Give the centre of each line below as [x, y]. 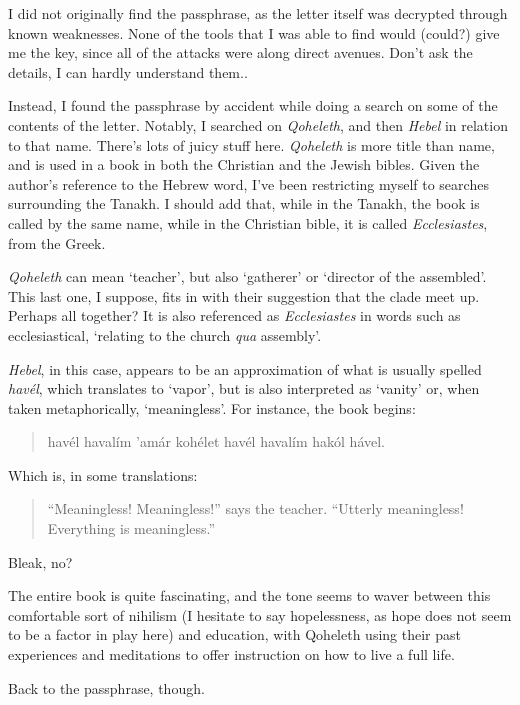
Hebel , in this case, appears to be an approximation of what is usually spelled [245, 368]
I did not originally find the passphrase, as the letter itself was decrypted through [258, 13]
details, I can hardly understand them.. [128, 71]
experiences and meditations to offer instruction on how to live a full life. [231, 654]
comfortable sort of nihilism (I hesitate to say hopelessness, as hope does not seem [260, 614]
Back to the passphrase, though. [106, 687]
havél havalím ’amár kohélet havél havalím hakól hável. [216, 441]
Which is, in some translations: [103, 474]
